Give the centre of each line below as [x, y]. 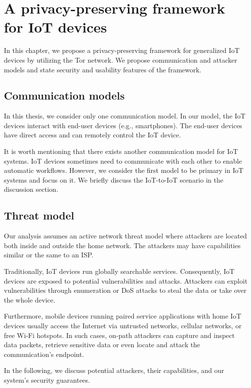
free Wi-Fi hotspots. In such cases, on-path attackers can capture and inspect [119, 335]
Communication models [64, 95]
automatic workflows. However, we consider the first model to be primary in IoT [124, 170]
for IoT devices [55, 27]
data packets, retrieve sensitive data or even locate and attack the [102, 345]
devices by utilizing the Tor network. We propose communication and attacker [121, 59]
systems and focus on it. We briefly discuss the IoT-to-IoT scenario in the [114, 179]
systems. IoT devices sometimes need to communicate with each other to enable [123, 160]
